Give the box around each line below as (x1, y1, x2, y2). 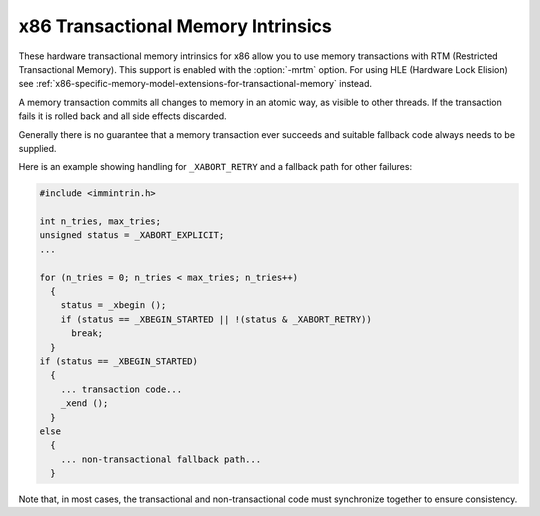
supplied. (18, 142, 57, 154)
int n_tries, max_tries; (39, 216, 162, 227)
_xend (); (60, 398, 109, 409)
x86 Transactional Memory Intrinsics (18, 15, 332, 37)
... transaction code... (60, 383, 183, 395)
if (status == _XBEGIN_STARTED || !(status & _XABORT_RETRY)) (60, 313, 372, 325)
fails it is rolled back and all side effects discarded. (18, 110, 227, 122)
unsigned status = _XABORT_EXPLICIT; (39, 230, 225, 241)
